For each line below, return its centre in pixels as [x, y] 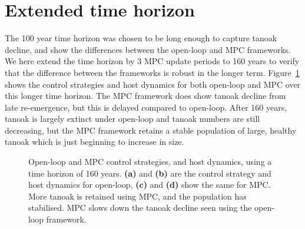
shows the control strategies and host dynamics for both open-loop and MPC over [153, 84]
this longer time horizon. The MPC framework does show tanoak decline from [145, 96]
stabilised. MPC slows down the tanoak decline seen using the [140, 208]
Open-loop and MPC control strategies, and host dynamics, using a [150, 162]
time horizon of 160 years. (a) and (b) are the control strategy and [150, 173]
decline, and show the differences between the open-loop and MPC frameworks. [148, 49]
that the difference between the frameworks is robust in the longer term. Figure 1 [152, 72]
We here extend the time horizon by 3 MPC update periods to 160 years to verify [152, 61]
